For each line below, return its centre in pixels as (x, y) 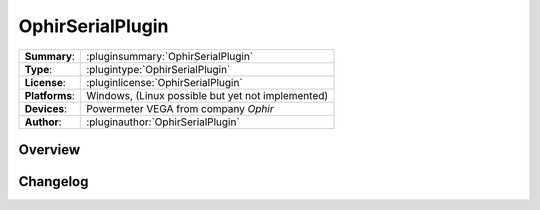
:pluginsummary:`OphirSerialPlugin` (170, 56)
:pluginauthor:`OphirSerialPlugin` (163, 122)
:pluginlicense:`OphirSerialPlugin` (165, 82)
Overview (49, 149)
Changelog (53, 181)
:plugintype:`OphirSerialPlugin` (158, 69)
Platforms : (49, 95)
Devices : (45, 108)
